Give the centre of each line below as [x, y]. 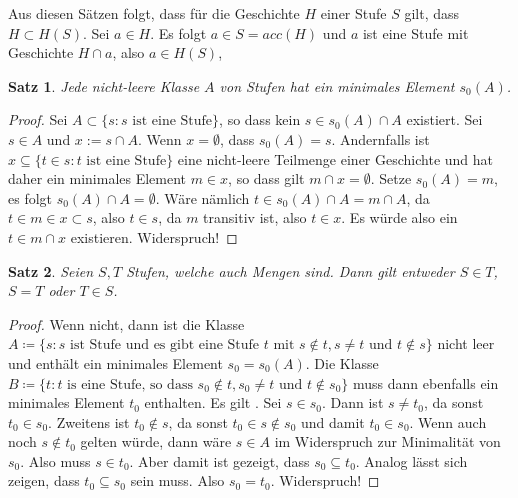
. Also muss [55, 460]
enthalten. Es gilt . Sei [213, 402]
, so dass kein [260, 119]
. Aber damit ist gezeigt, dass [219, 460]
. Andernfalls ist [380, 138]
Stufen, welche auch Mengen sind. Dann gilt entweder [290, 270]
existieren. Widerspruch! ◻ [154, 236]
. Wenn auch [448, 421]
